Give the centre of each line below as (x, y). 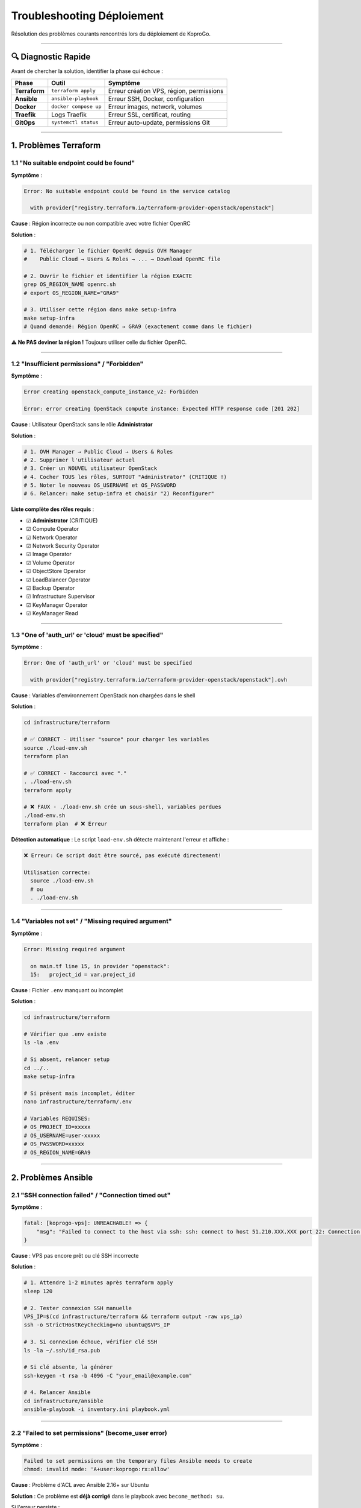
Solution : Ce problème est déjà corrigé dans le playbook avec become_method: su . (118, 1496)
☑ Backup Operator (51, 588)
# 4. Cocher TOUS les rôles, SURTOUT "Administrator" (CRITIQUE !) (125, 477)
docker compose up (76, 106)
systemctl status (75, 123)
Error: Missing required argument (75, 949)
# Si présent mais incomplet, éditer (79, 1093)
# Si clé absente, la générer (68, 1367)
